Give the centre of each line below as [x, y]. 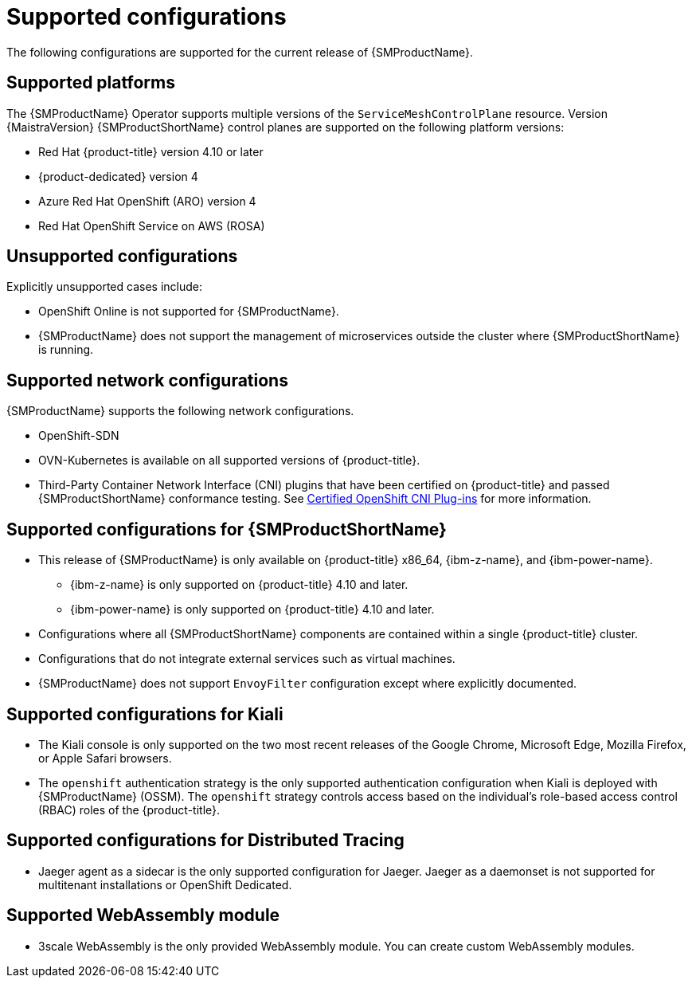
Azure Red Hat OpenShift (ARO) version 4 [147, 201]
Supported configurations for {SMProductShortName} [227, 529]
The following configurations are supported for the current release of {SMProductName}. [240, 52]
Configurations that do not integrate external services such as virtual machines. [247, 659]
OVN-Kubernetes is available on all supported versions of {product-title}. [229, 461]
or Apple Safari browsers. [105, 758]
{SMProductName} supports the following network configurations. [180, 411]
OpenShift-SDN [79, 436]
